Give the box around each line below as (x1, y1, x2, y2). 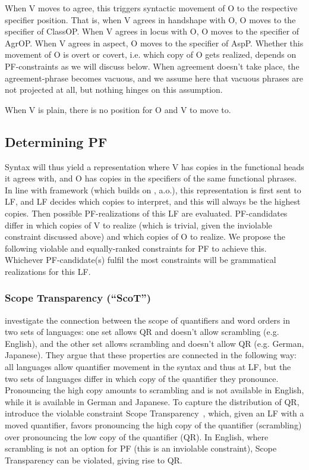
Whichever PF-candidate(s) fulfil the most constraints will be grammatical (5, 253, 276, 266)
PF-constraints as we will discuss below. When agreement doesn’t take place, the (5, 59, 299, 72)
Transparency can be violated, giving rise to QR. (5, 453, 182, 466)
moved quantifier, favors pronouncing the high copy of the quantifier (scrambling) (5, 419, 302, 431)
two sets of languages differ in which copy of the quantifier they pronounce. (5, 372, 279, 384)
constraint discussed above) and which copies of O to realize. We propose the (5, 230, 285, 243)
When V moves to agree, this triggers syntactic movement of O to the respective (5, 2, 298, 14)
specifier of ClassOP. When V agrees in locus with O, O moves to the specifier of (5, 25, 299, 37)
